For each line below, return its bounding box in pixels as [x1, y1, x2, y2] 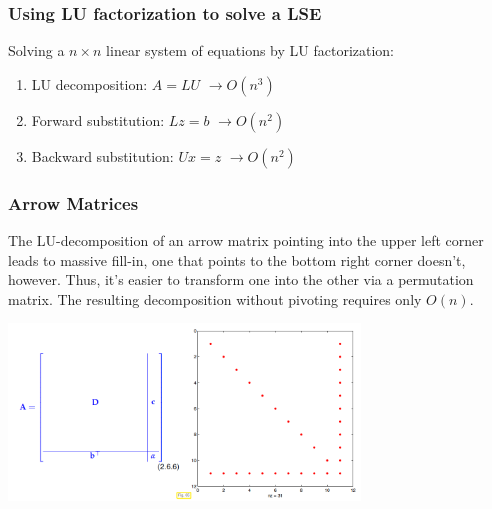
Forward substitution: [31, 109, 165, 130]
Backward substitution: [31, 145, 174, 166]
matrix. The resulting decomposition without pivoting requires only [8, 288, 422, 309]
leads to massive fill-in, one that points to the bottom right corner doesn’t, [8, 249, 466, 270]
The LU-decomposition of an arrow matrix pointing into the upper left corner [8, 230, 484, 251]
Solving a [8, 40, 65, 61]
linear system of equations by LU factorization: [106, 40, 395, 61]
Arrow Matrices [8, 190, 139, 215]
